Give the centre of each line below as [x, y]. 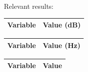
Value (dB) [62, 25]
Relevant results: [29, 6]
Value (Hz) [62, 45]
